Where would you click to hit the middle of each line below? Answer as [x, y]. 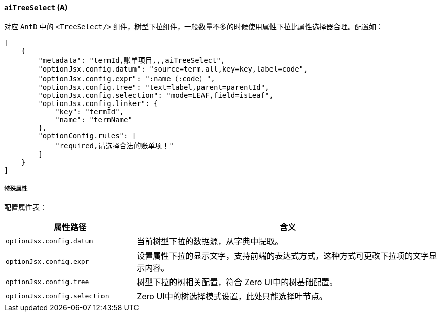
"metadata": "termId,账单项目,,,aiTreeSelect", [132, 60]
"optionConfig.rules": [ [88, 136]
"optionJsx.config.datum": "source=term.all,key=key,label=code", [173, 69]
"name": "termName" [94, 119]
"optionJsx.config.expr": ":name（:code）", [127, 78]
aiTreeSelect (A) [36, 7]
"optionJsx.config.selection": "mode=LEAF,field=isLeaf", [156, 95]
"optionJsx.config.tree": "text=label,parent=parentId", [154, 87]
